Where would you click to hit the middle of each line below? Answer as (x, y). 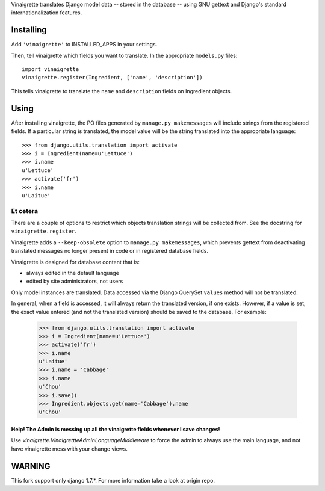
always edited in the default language (73, 273)
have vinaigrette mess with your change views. (69, 449)
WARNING (31, 466)
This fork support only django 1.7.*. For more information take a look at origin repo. (113, 480)
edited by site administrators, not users (75, 281)
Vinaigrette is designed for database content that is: (75, 262)
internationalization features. (47, 13)
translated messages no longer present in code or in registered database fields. (110, 251)
